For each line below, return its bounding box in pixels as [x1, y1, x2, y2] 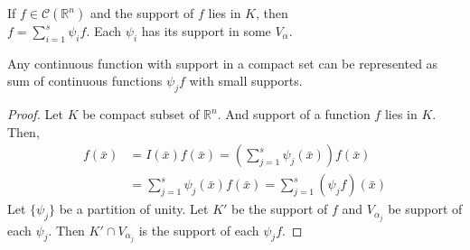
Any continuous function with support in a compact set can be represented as [7, 53, 438, 72]
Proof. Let [7, 105, 63, 124]
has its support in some [141, 22, 271, 40]
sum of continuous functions [7, 71, 163, 90]
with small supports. [189, 71, 303, 90]
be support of [388, 199, 463, 218]
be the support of [231, 199, 328, 218]
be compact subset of [82, 105, 200, 124]
